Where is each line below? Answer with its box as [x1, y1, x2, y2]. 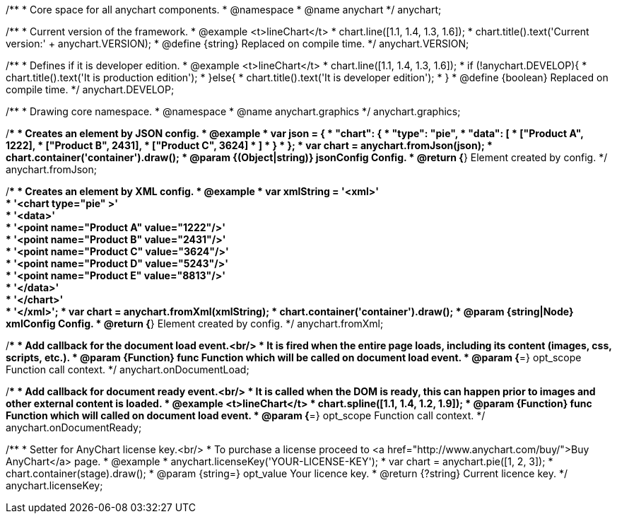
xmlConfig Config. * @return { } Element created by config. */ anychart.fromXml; [6, 317, 384, 330]
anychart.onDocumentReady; [6, 421, 142, 433]
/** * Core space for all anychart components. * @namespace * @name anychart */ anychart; [6, 4, 442, 16]
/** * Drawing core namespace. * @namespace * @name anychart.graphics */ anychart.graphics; [6, 105, 461, 117]
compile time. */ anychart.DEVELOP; [6, 83, 175, 95]
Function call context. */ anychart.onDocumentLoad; [6, 363, 249, 375]
